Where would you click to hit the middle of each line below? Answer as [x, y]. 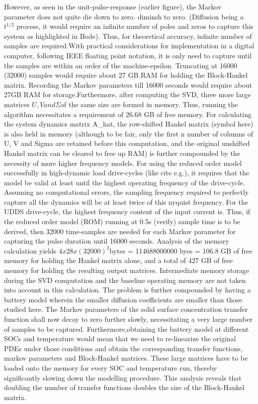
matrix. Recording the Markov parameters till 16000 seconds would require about [128, 84]
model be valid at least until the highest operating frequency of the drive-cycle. [125, 182]
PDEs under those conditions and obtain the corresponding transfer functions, [123, 348]
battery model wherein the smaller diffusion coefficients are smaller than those [123, 299]
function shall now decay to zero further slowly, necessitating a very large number [128, 319]
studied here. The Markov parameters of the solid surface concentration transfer [126, 309]
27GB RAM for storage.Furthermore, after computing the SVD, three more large [128, 94]
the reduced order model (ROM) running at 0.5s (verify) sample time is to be [122, 221]
